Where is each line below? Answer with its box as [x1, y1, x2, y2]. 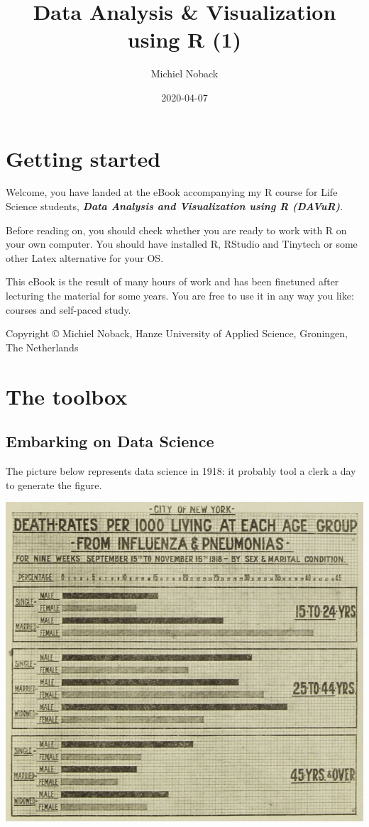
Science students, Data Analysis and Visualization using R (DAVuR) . [6, 199, 343, 214]
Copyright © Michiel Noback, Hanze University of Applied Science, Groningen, [6, 326, 348, 341]
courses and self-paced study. [6, 302, 131, 317]
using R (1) [127, 25, 242, 54]
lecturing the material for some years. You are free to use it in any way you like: [6, 288, 354, 302]
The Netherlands [6, 339, 79, 354]
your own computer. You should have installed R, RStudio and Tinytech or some [6, 236, 358, 251]
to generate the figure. [6, 477, 102, 492]
